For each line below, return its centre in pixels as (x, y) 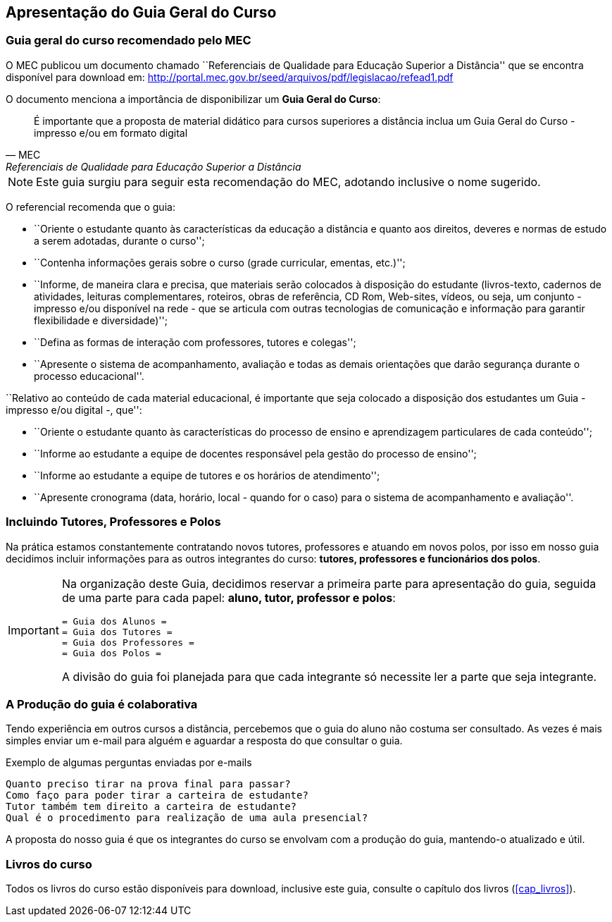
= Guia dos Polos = (111, 653)
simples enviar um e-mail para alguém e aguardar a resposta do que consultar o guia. (204, 741)
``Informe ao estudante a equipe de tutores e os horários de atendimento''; (207, 475)
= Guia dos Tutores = (117, 632)
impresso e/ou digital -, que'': (74, 410)
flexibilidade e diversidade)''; (101, 320)
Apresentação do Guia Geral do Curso (141, 12)
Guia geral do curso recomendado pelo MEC (129, 41)
